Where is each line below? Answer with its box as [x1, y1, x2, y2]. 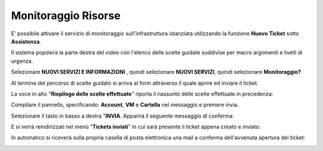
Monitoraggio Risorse [11, 9, 121, 22]
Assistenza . [11, 38, 41, 45]
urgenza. [11, 57, 33, 64]
